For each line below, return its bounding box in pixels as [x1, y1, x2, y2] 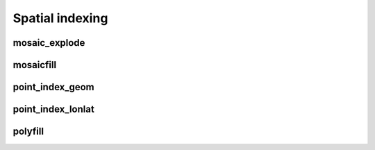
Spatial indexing [12, 10, 108, 26]
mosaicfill [12, 59, 57, 71]
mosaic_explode [12, 37, 85, 49]
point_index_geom [12, 81, 94, 93]
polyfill [12, 126, 44, 137]
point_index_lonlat [12, 103, 95, 115]
